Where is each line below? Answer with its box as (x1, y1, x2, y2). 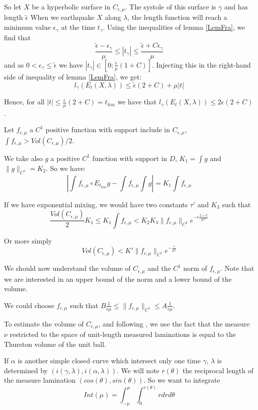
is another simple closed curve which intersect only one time (17, 355, 201, 366)
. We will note (116, 365, 160, 375)
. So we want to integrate (143, 375, 220, 385)
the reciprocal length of (182, 365, 254, 375)
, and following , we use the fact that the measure (98, 318, 250, 328)
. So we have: (46, 163, 86, 173)
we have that (117, 96, 157, 107)
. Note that (220, 263, 255, 273)
